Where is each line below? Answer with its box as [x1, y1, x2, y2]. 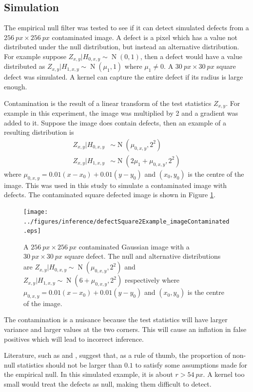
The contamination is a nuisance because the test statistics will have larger [4, 314, 228, 325]
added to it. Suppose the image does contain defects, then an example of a [4, 117, 226, 127]
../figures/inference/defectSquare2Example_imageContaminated [23, 218, 230, 225]
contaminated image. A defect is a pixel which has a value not [52, 32, 237, 42]
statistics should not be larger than [17, 359, 122, 370]
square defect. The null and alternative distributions [64, 251, 221, 261]
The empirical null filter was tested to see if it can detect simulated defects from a [4, 22, 249, 33]
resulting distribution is [4, 127, 74, 137]
